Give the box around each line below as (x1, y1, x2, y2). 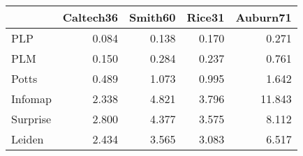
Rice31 (186, 9, 225, 25)
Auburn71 (235, 9, 292, 25)
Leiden (11, 131, 44, 147)
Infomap (11, 91, 52, 107)
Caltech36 (62, 9, 119, 25)
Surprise (11, 111, 52, 127)
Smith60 (129, 9, 176, 25)
